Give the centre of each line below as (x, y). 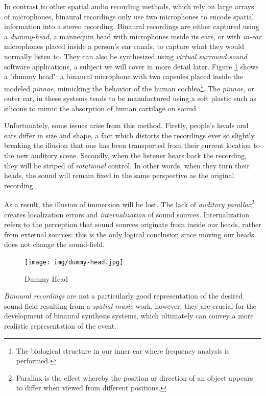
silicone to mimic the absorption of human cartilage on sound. (101, 108)
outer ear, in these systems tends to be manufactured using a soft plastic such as (130, 98)
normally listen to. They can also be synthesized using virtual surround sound (126, 56)
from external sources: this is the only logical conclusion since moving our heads (129, 234)
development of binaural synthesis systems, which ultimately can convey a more (129, 316)
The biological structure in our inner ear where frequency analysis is (123, 350)
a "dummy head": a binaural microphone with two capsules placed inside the (124, 76)
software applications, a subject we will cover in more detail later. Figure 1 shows (131, 66)
